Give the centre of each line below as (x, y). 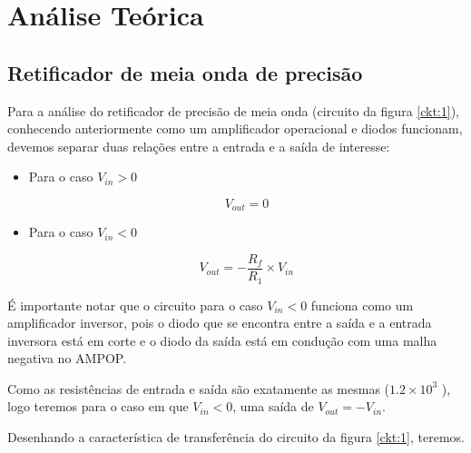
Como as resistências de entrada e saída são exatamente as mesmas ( (199, 388)
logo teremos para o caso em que (98, 406)
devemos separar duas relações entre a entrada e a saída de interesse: (199, 146)
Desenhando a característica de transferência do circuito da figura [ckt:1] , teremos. (236, 437)
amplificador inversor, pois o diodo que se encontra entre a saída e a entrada (220, 323)
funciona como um (362, 305)
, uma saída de (273, 406)
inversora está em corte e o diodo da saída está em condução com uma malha (222, 340)
